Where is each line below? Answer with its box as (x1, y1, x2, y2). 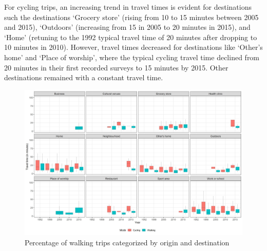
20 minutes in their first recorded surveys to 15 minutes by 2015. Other (4, 62, 228, 73)
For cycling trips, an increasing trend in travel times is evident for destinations (4, 2, 252, 12)
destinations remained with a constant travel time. (4, 72, 163, 83)
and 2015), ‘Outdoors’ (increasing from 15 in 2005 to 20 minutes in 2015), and (4, 22, 251, 32)
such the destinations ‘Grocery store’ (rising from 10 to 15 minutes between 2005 (4, 11, 259, 22)
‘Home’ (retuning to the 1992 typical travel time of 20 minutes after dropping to (4, 31, 257, 42)
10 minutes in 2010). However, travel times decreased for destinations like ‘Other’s (4, 42, 263, 52)
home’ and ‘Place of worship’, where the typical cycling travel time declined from (4, 51, 260, 62)
